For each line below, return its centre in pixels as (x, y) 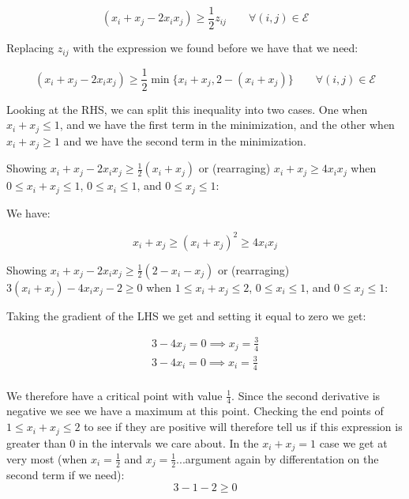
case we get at (353, 442)
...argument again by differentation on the (278, 458)
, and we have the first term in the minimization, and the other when (227, 125)
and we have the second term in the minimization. (185, 140)
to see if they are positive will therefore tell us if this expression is (243, 427)
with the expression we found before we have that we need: (216, 48)
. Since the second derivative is (306, 395)
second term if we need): (66, 475)
